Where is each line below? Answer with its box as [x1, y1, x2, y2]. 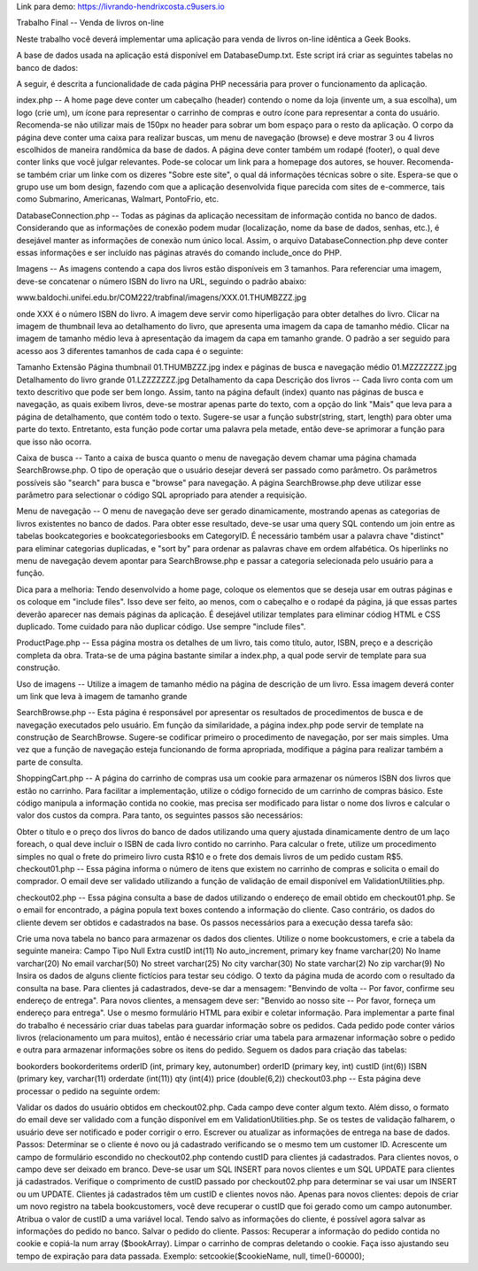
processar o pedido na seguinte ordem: [16, 1085, 161, 1097]
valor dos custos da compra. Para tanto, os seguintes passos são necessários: [16, 810, 304, 820]
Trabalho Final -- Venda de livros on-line [16, 18, 165, 28]
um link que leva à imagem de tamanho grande [16, 690, 188, 701]
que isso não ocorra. [16, 436, 92, 447]
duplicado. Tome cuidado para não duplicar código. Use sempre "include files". [16, 620, 306, 632]
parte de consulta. [16, 757, 83, 767]
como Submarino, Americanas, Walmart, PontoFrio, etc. [16, 194, 220, 204]
